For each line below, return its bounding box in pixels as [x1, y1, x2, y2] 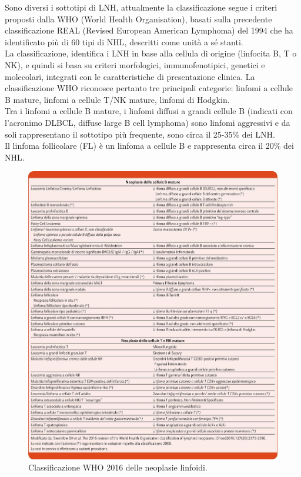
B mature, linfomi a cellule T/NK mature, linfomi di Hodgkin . [5, 93, 230, 105]
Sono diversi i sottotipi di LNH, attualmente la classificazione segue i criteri [5, 1, 277, 13]
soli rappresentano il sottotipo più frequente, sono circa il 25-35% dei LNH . [5, 128, 275, 140]
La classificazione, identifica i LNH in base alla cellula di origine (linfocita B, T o [5, 47, 297, 59]
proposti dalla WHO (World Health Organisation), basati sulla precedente [5, 12, 272, 25]
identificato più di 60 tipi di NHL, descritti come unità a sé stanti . [5, 35, 243, 48]
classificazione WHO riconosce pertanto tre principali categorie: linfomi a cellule [5, 82, 293, 94]
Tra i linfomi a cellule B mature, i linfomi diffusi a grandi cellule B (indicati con [5, 105, 293, 117]
